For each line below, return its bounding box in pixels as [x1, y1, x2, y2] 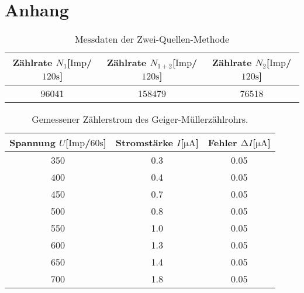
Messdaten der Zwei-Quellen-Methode [74, 32, 230, 46]
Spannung [9, 136, 56, 150]
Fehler [208, 136, 237, 150]
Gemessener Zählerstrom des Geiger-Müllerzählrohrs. [32, 112, 248, 126]
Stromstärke [115, 136, 173, 150]
